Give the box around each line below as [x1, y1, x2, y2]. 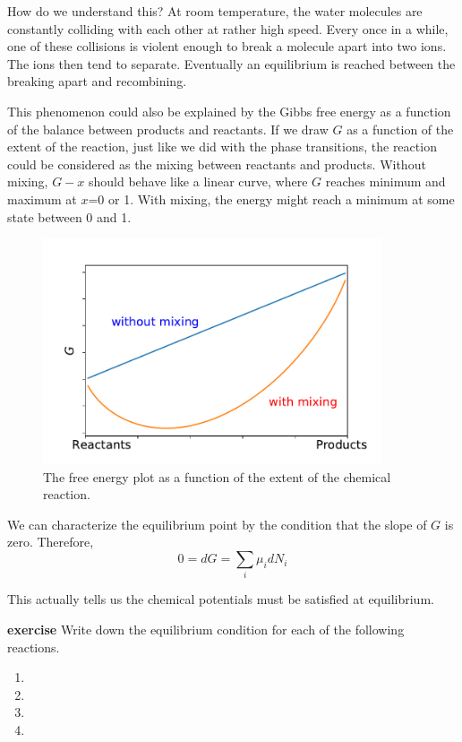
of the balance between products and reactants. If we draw [7, 119, 329, 138]
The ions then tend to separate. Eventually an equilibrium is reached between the [7, 54, 456, 73]
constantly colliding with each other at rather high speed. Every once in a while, [7, 19, 449, 38]
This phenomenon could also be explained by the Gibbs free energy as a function [7, 101, 451, 120]
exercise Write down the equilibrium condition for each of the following [7, 619, 405, 638]
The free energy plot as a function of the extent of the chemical [43, 467, 391, 486]
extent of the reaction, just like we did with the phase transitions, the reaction [7, 137, 437, 156]
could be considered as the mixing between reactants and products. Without [7, 154, 426, 173]
